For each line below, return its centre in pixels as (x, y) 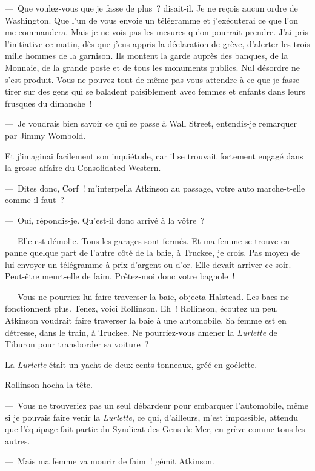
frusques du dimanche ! (48, 103)
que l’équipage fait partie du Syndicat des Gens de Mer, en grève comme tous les (155, 429)
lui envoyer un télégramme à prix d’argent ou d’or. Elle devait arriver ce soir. (148, 264)
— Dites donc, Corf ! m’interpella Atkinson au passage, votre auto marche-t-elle (155, 188)
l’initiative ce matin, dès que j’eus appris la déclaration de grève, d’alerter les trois (157, 43)
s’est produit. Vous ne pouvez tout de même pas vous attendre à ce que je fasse (152, 79)
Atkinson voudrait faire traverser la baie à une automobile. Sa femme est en (146, 320)
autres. (18, 440)
